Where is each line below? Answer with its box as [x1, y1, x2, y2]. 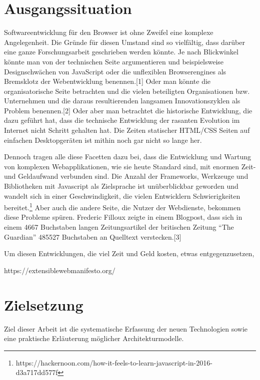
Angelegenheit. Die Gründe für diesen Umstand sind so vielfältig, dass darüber [4, 36, 245, 47]
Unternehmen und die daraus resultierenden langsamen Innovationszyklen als [4, 95, 240, 106]
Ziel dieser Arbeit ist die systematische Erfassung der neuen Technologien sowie [4, 323, 248, 334]
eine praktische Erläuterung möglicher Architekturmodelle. [4, 333, 184, 344]
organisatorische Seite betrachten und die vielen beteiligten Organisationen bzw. [4, 85, 250, 96]
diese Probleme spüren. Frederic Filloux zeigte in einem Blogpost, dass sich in [4, 212, 242, 222]
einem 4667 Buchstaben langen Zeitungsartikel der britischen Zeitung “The [4, 222, 234, 232]
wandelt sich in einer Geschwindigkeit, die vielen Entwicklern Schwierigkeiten [4, 190, 240, 201]
